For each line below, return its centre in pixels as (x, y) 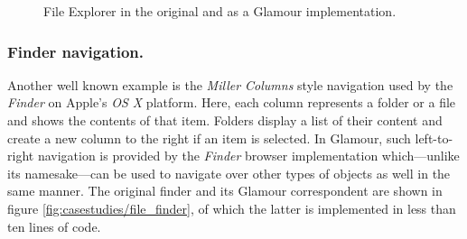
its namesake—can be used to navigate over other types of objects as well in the (229, 173)
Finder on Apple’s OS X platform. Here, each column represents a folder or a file (232, 102)
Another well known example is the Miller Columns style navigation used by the (230, 84)
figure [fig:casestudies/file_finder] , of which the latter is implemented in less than (232, 208)
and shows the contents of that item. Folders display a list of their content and (225, 120)
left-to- (434, 138)
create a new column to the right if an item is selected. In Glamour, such (209, 138)
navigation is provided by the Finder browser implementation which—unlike (248, 156)
